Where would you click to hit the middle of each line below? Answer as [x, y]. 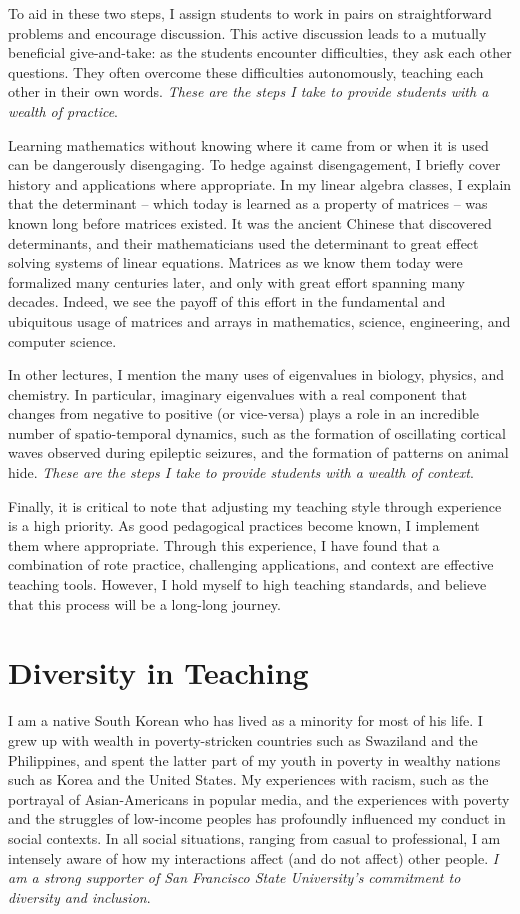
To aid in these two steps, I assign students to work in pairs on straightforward [250, 13]
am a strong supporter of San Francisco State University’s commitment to [234, 877]
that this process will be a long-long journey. [144, 603]
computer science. [62, 340]
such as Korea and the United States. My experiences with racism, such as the [248, 779]
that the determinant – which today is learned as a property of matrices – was [248, 203]
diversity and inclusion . [79, 896]
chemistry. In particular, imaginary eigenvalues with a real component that [237, 393]
